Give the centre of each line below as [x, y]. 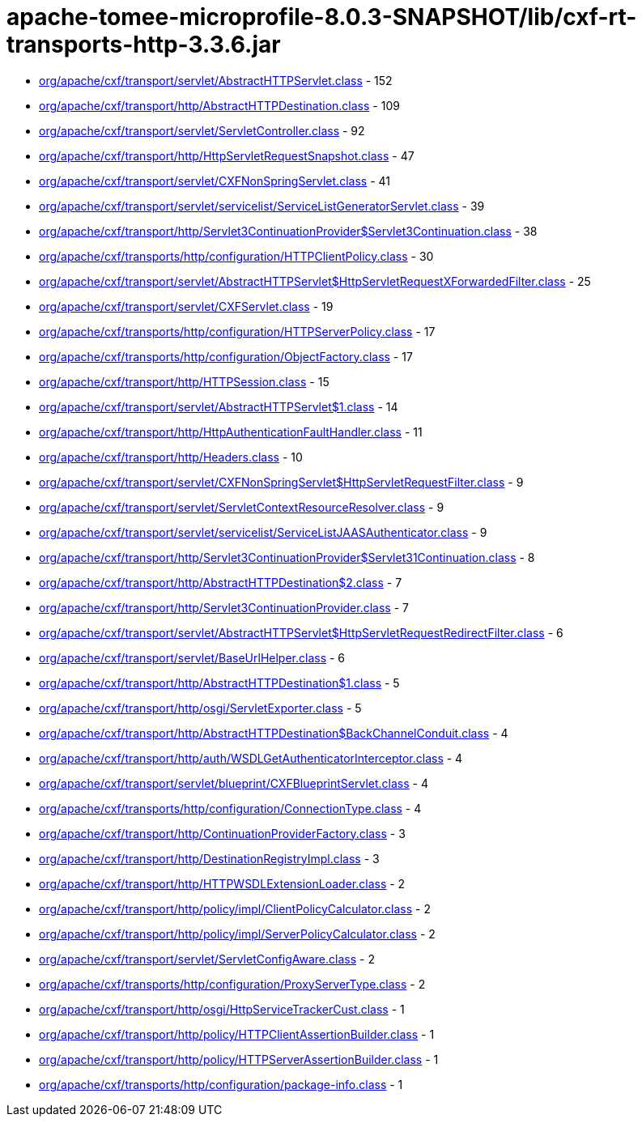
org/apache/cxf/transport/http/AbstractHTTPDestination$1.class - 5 [219, 683]
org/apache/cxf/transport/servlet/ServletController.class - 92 [202, 130]
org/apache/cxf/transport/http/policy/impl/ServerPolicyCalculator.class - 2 [237, 934]
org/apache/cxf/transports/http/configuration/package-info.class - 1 [221, 1084]
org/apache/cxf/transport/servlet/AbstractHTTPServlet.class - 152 [216, 80]
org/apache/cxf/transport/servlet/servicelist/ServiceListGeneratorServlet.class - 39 [262, 206]
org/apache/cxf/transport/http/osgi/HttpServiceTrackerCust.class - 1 [222, 1009]
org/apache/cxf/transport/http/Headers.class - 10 [171, 457]
